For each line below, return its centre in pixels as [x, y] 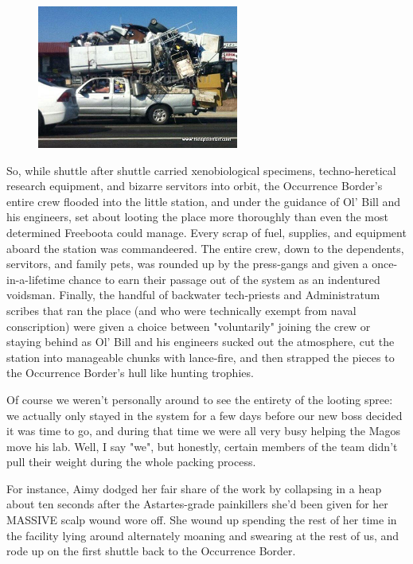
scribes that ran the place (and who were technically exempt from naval [181, 310]
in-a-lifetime [36, 279]
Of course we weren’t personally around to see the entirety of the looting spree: [200, 399]
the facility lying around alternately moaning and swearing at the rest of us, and [203, 535]
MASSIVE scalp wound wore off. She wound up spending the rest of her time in [202, 520]
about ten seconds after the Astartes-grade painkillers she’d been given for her [197, 504]
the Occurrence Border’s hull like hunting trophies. [130, 373]
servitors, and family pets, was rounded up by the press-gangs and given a [187, 264]
